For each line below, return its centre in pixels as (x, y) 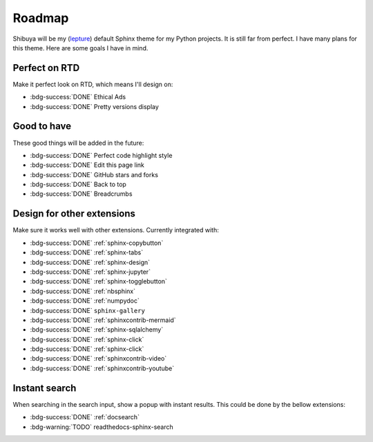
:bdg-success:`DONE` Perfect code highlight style (101, 155)
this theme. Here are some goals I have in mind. (80, 48)
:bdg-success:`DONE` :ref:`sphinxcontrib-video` (98, 359)
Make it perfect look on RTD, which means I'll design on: (93, 84)
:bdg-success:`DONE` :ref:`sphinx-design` (90, 262)
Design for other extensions (74, 214)
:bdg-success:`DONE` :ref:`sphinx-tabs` (87, 252)
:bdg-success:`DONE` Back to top (78, 184)
